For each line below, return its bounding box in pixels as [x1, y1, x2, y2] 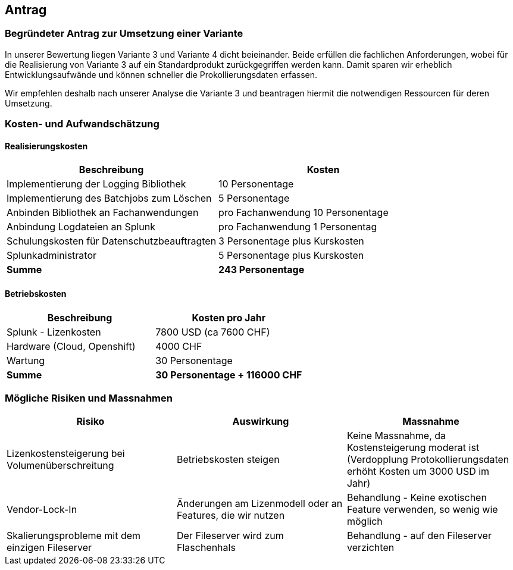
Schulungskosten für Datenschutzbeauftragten [7, 235, 217, 248]
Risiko [76, 415, 105, 428]
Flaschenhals [176, 541, 236, 554]
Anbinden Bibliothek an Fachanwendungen [7, 206, 199, 219]
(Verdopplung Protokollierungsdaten [346, 453, 509, 466]
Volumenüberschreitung [7, 459, 114, 472]
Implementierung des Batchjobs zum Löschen [7, 192, 212, 205]
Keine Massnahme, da [346, 430, 446, 442]
